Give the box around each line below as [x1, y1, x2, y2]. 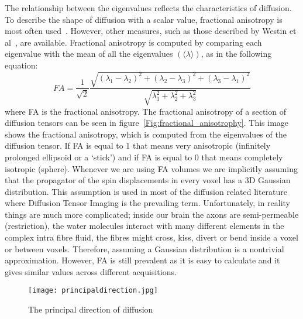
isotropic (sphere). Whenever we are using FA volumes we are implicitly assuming [5, 162, 298, 174]
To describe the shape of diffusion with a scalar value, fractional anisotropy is [5, 13, 283, 25]
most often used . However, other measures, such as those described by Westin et [5, 25, 297, 37]
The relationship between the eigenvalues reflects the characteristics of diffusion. [5, 2, 292, 13]
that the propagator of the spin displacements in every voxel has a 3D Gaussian [5, 174, 291, 186]
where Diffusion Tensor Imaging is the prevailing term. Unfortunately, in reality [5, 197, 290, 209]
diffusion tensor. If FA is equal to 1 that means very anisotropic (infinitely [5, 139, 271, 152]
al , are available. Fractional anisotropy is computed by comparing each [5, 36, 262, 48]
